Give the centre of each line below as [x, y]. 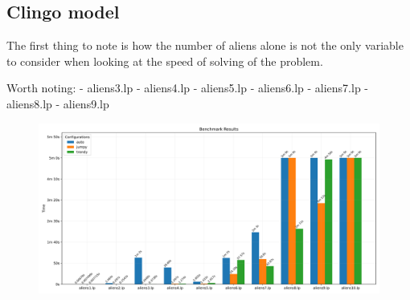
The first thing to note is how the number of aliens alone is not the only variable [205, 45]
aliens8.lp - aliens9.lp [58, 103]
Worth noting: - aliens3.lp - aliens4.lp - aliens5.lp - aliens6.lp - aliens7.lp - [188, 88]
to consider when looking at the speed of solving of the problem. [165, 61]
